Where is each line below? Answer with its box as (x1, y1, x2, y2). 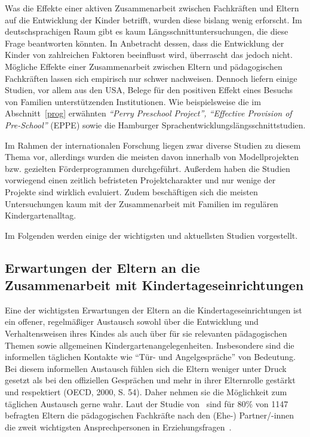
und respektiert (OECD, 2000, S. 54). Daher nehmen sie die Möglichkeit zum (5, 386, 287, 398)
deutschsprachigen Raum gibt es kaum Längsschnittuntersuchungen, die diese (5, 25, 288, 38)
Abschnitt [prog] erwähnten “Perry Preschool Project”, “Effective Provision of (5, 107, 292, 119)
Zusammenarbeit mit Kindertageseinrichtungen (5, 276, 304, 294)
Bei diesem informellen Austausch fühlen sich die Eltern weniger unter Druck (5, 362, 287, 374)
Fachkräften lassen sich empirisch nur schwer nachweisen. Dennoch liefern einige (5, 72, 297, 84)
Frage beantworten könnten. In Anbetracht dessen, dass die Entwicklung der (5, 36, 284, 49)
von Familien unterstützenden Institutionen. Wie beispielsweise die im (5, 95, 261, 107)
